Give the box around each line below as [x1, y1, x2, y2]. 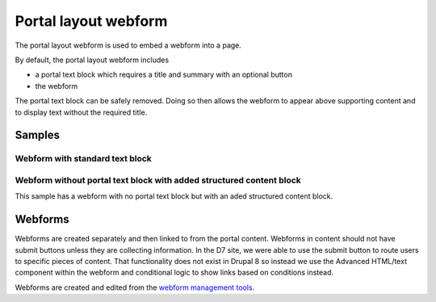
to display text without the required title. [15, 107, 148, 117]
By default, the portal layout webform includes [15, 55, 170, 65]
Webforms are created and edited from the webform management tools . [15, 283, 255, 292]
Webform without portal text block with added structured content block [15, 174, 302, 186]
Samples [15, 128, 61, 142]
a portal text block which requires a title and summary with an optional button [35, 69, 292, 80]
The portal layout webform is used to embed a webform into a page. [15, 40, 242, 50]
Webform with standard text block [15, 153, 153, 165]
